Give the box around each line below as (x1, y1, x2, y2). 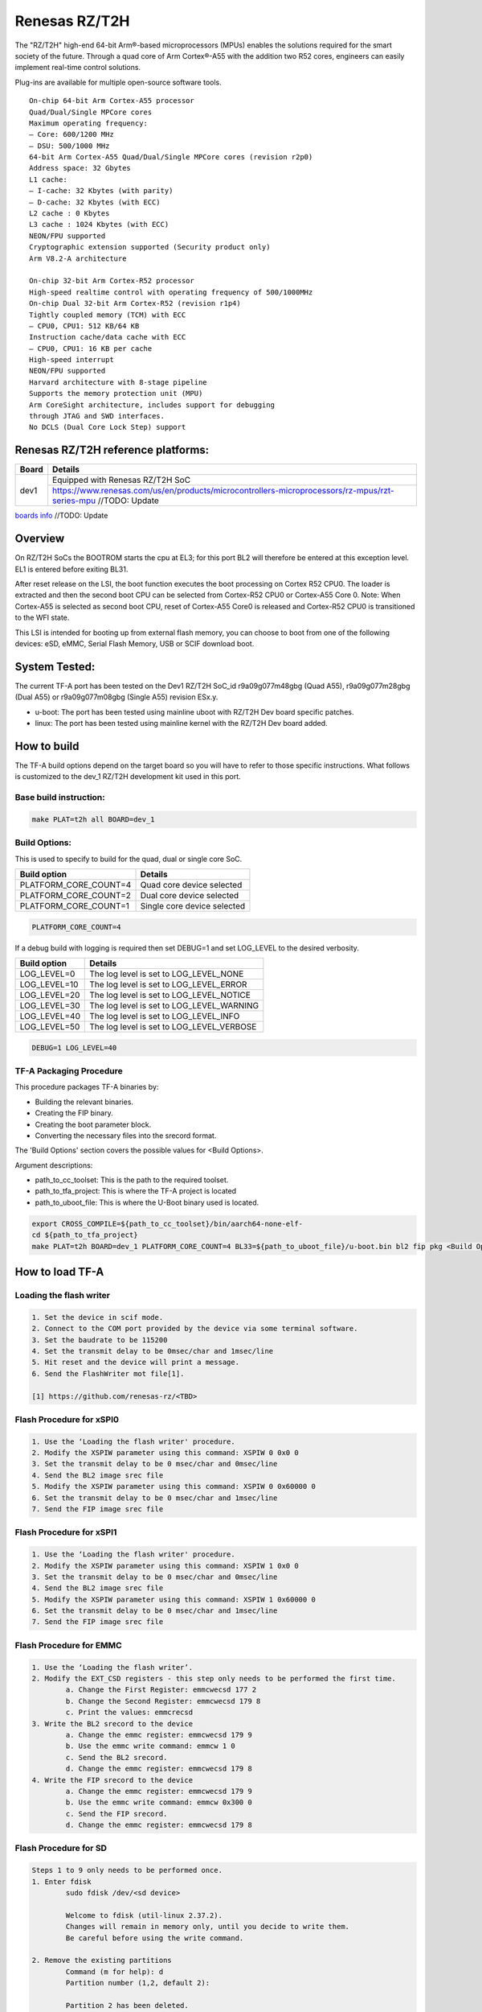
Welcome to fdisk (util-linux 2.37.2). (65, 1911, 223, 1919)
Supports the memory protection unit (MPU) (29, 389, 203, 398)
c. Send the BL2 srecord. (65, 1753, 168, 1762)
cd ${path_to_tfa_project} (31, 1231, 138, 1239)
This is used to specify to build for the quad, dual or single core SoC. (14, 854, 243, 864)
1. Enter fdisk (31, 1877, 92, 1886)
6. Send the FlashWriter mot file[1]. (31, 1369, 185, 1378)
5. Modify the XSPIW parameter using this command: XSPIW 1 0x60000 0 (31, 1594, 317, 1604)
